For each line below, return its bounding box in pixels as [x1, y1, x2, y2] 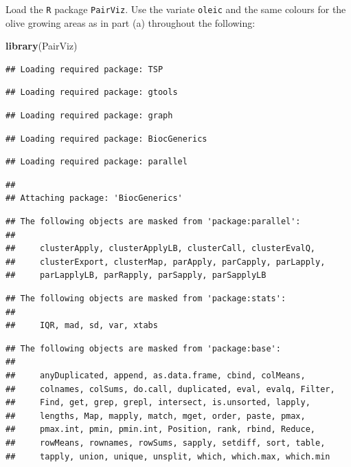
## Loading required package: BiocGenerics [5, 133, 207, 144]
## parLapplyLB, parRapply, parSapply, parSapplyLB [5, 270, 267, 281]
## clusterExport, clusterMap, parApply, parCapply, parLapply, [5, 257, 326, 267]
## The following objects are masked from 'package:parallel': [5, 217, 301, 226]
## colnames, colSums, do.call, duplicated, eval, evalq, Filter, [5, 384, 335, 394]
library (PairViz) [5, 39, 78, 53]
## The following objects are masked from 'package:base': [5, 343, 281, 354]
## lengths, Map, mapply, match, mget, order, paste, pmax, [5, 411, 306, 421]
